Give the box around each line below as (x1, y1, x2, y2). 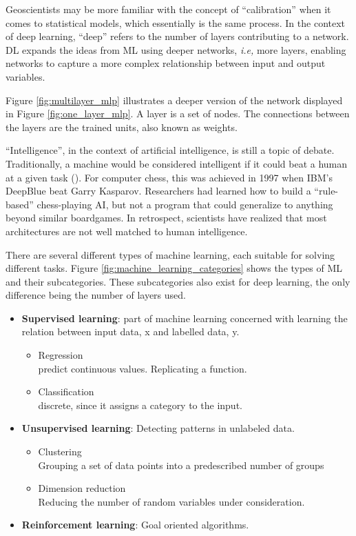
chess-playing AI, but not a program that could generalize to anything (36, 197, 333, 211)
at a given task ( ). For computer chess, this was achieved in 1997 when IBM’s (6, 170, 333, 184)
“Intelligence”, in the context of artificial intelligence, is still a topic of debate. (6, 143, 335, 157)
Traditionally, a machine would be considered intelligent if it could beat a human (6, 156, 348, 170)
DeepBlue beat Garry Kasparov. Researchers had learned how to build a (6, 183, 311, 198)
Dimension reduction (38, 481, 126, 495)
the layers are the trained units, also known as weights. (6, 119, 238, 134)
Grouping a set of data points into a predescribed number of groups (38, 457, 324, 472)
